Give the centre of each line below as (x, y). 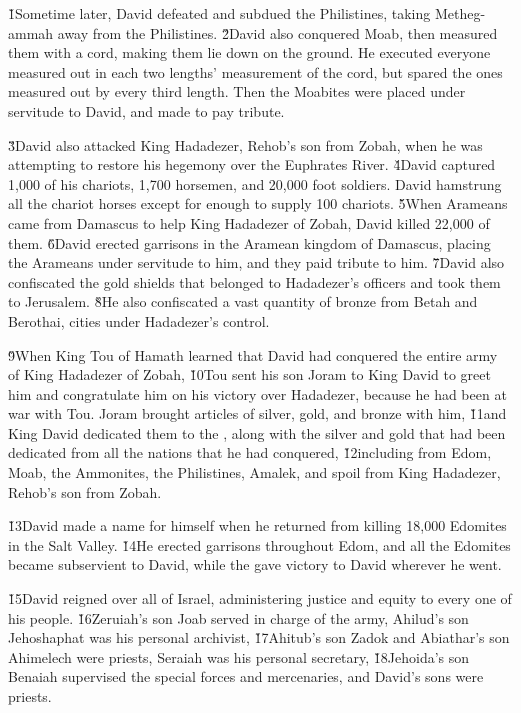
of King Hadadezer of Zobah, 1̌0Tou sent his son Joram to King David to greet (249, 374)
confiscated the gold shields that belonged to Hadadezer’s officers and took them (254, 281)
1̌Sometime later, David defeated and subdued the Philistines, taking (219, 13)
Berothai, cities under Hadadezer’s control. (139, 320)
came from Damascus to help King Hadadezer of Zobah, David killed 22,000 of (249, 222)
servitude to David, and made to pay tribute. (146, 110)
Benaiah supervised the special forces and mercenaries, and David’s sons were (246, 676)
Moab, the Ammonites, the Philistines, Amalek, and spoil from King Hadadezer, (254, 472)
